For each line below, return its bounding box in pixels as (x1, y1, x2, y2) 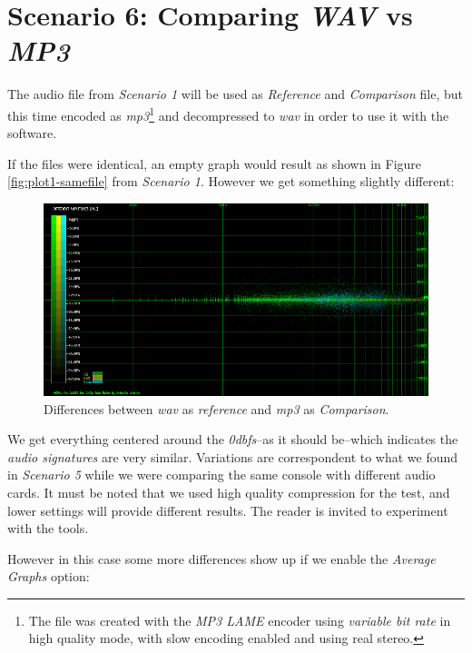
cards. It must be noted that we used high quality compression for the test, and (7, 482, 450, 501)
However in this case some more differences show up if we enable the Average (7, 549, 436, 568)
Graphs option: (7, 567, 90, 586)
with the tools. (7, 519, 89, 538)
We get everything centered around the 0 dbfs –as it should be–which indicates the (7, 430, 458, 449)
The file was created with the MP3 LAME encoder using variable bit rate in (28, 610, 451, 629)
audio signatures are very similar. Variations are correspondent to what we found (7, 447, 458, 466)
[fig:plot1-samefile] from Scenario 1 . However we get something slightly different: (7, 172, 455, 191)
